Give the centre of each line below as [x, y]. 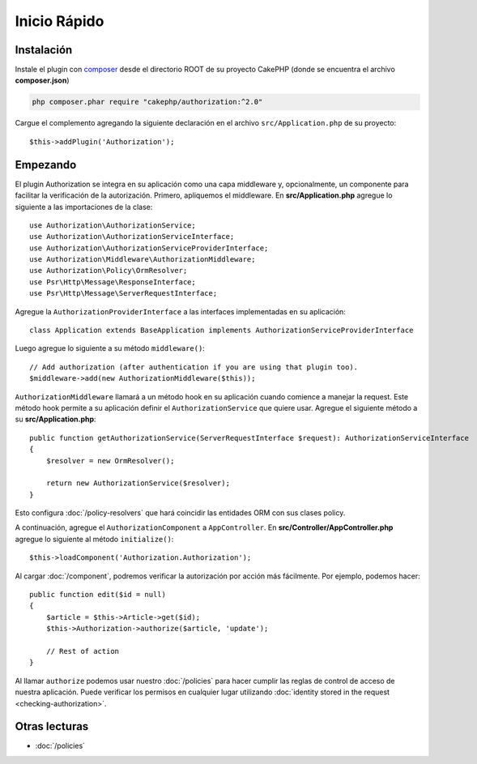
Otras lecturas [52, 726]
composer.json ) [42, 80]
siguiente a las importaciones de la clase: [84, 207]
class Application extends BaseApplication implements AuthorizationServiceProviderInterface [221, 331]
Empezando [46, 165]
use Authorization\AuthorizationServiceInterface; [132, 237]
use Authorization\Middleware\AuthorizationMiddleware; [143, 260]
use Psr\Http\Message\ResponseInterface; [113, 282]
